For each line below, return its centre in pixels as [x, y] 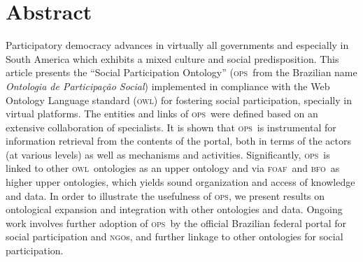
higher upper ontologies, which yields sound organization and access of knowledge [180, 182]
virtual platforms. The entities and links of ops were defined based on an [162, 114]
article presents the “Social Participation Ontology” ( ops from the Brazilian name [181, 72]
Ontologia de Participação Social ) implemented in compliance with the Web [168, 86]
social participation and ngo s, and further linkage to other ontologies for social [175, 236]
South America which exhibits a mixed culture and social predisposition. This [172, 58]
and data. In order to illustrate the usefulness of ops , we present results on [165, 195]
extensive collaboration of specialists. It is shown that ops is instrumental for [171, 127]
